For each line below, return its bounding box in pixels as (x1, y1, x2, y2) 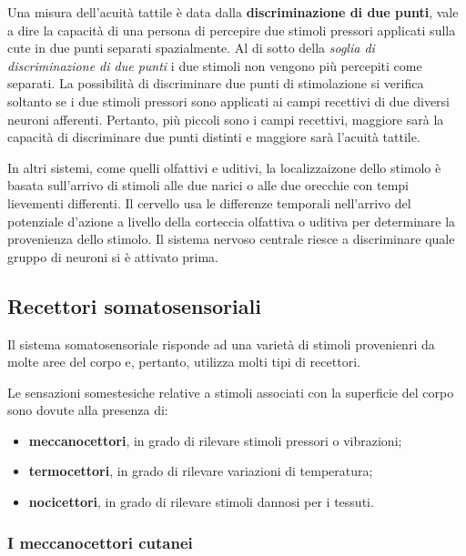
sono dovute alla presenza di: (7, 400, 168, 420)
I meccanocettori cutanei (7, 531, 193, 553)
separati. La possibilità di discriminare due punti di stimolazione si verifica (7, 74, 424, 93)
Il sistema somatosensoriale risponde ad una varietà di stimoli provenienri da (7, 334, 435, 353)
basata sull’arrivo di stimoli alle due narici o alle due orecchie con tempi (7, 176, 409, 195)
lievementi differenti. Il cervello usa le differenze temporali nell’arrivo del (7, 193, 411, 212)
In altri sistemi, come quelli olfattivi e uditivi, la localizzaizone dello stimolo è (7, 157, 441, 177)
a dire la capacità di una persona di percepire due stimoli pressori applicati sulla (7, 20, 456, 39)
